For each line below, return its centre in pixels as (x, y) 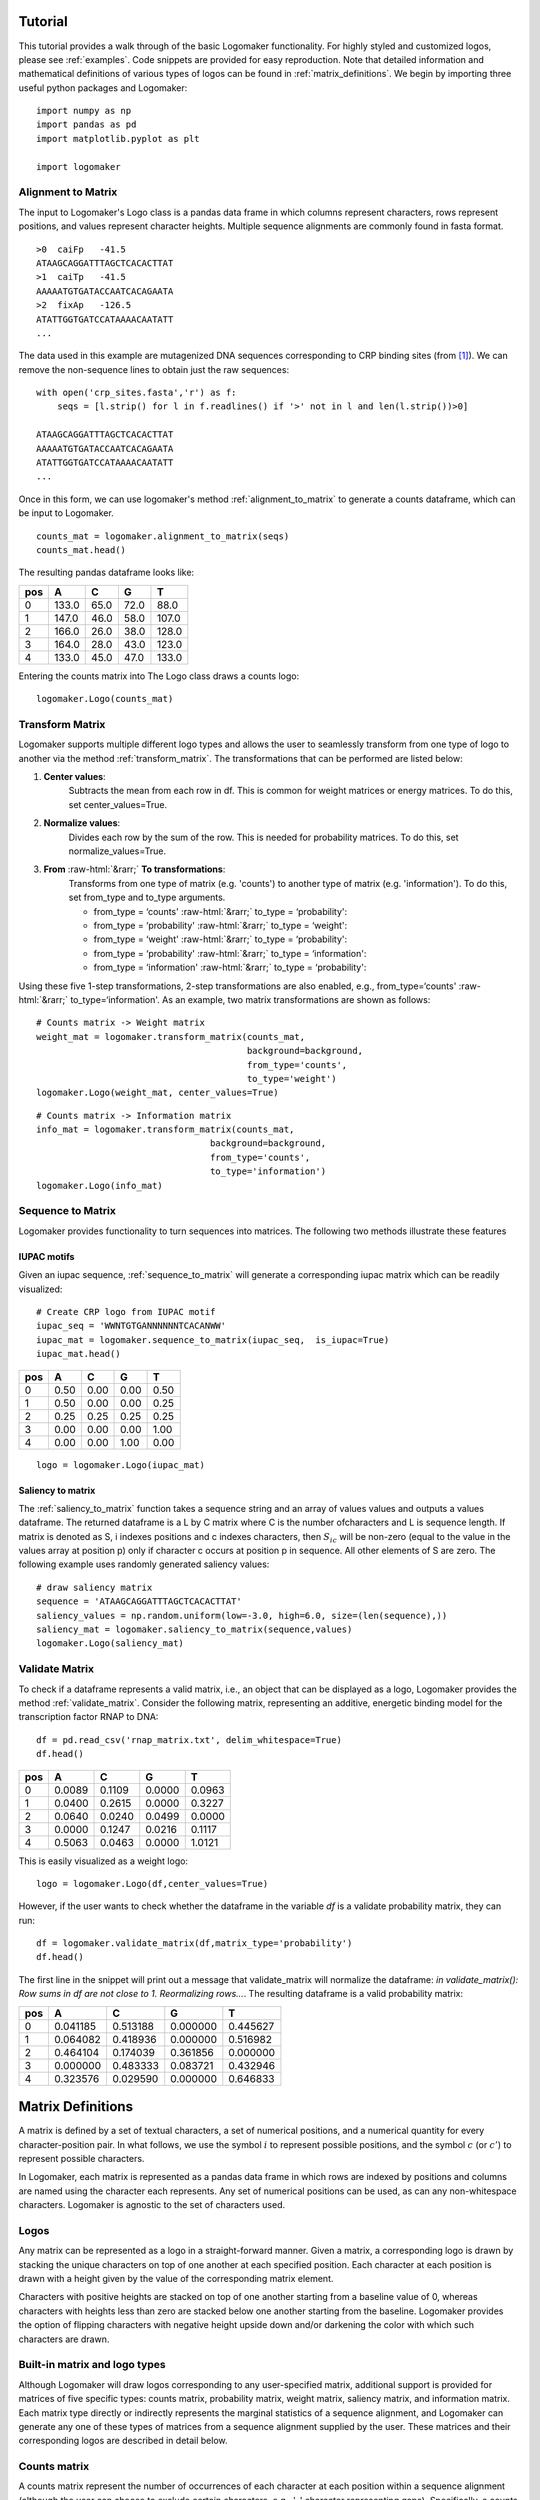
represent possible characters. (81, 2158)
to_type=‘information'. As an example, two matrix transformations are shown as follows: (250, 999)
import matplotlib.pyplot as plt (118, 138)
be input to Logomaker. (66, 513)
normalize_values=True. (117, 851)
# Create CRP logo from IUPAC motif (126, 1311)
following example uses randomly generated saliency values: (144, 1564)
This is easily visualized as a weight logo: (103, 1861)
